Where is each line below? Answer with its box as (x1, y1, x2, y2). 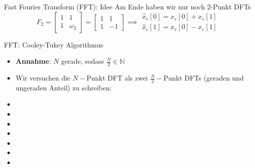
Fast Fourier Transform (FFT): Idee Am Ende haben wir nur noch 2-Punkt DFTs (4, 1, 251, 11)
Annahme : (15, 56, 51, 66)
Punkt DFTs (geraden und (163, 73, 244, 83)
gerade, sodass (61, 56, 104, 66)
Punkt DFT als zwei (86, 73, 148, 83)
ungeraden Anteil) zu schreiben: (15, 82, 112, 92)
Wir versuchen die (15, 73, 71, 83)
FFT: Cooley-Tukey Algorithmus (4, 39, 104, 49)
